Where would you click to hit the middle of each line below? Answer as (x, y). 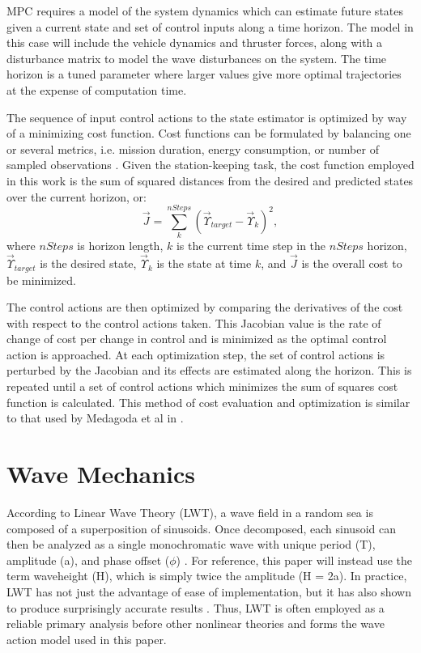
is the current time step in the (251, 246)
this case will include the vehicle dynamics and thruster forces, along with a (195, 42)
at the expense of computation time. (97, 89)
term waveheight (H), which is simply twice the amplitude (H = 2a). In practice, (207, 576)
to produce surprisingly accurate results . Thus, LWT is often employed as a (196, 607)
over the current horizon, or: (77, 196)
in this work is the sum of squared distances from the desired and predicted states (210, 180)
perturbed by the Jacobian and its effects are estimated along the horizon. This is (209, 370)
